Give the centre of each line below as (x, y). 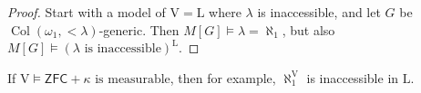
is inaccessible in (353, 77)
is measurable (133, 79)
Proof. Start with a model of (87, 12)
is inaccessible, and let (319, 12)
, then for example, (223, 77)
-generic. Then (139, 29)
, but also (308, 29)
